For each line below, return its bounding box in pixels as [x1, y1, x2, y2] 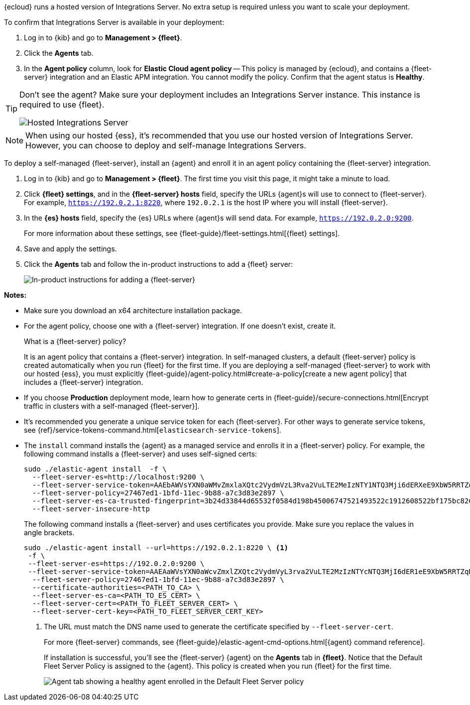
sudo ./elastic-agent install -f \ [24, 465, 167, 473]
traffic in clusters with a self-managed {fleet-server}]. [24, 402, 200, 410]
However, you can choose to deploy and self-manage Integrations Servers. [25, 140, 306, 150]
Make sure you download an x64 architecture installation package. [24, 306, 242, 315]
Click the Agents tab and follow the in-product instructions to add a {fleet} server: [24, 260, 293, 268]
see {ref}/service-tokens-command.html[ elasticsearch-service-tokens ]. [24, 426, 281, 434]
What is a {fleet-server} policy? [24, 337, 126, 346]
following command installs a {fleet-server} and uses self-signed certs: [24, 450, 257, 458]
